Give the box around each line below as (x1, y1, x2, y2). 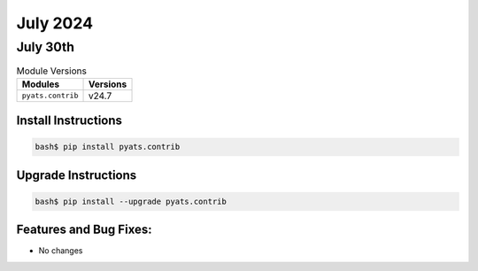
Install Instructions (16, 113, 123, 128)
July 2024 (16, 13, 93, 33)
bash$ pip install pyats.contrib (35, 142, 181, 152)
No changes (38, 245, 83, 256)
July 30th (16, 39, 75, 55)
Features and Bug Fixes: (16, 222, 152, 237)
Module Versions (16, 65, 88, 77)
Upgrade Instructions (16, 167, 137, 182)
